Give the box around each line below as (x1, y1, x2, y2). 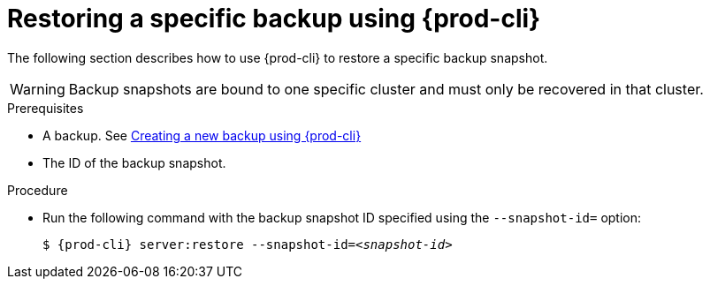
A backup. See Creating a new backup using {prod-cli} (42, 127, 362, 143)
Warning (10, 79, 65, 98)
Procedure (7, 182, 68, 198)
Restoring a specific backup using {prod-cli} (7, 4, 541, 34)
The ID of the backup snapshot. (42, 154, 226, 170)
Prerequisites (7, 100, 84, 116)
